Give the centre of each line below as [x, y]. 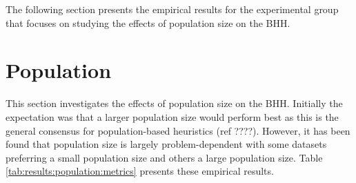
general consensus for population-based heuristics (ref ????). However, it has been [178, 130]
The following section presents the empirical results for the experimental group [172, 9]
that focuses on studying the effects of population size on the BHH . [148, 22]
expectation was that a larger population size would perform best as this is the [172, 116]
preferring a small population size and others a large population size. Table [164, 157]
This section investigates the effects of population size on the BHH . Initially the [174, 103]
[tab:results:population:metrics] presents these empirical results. [140, 171]
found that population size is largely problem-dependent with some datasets [166, 144]
